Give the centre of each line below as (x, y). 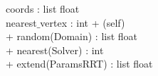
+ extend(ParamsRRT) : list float (79, 64)
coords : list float (43, 8)
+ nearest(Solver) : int (55, 50)
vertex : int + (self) (83, 22)
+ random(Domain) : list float (72, 36)
